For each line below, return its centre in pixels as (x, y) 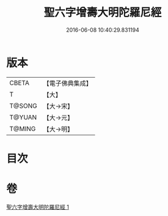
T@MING (23, 128)
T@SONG (24, 106)
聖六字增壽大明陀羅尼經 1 (38, 207)
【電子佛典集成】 (68, 83)
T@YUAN (23, 117)
